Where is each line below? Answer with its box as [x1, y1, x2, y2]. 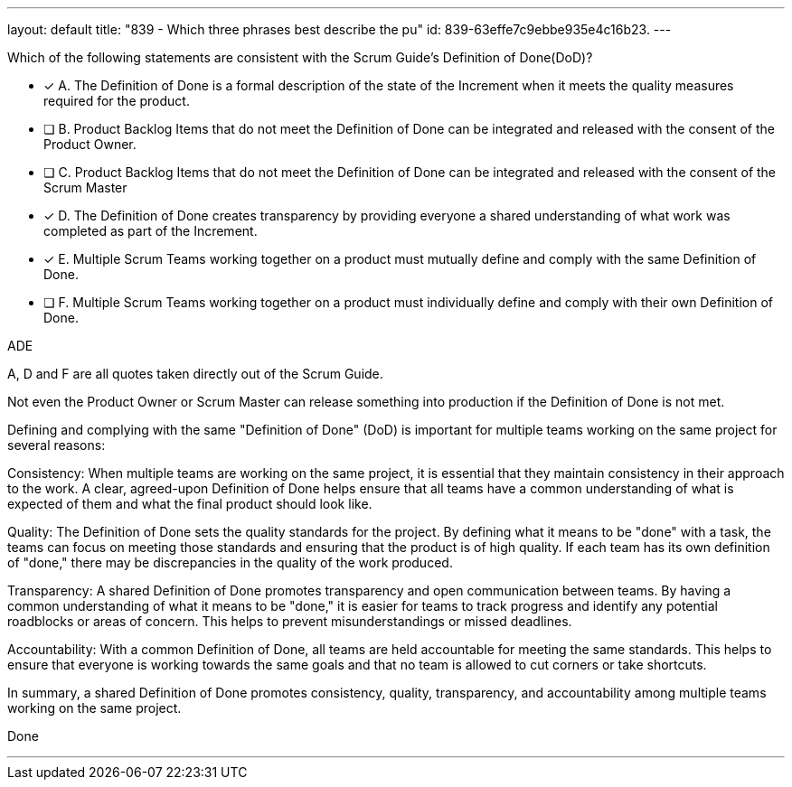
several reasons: [7, 437, 106, 453]
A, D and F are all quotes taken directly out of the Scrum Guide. [7, 366, 383, 381]
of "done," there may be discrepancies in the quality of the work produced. [7, 555, 453, 570]
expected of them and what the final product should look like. [7, 496, 372, 511]
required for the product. [43, 93, 190, 108]
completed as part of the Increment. [43, 223, 258, 239]
